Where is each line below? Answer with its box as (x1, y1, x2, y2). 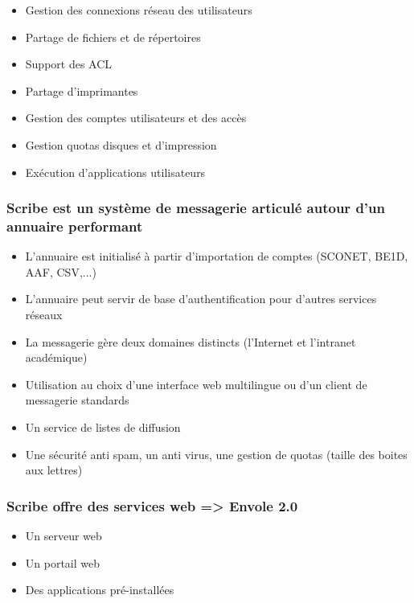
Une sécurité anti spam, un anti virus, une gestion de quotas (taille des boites (25, 445, 408, 462)
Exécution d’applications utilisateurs (25, 163, 206, 180)
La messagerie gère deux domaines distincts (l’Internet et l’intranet (25, 333, 356, 350)
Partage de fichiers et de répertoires (25, 28, 201, 45)
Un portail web (25, 554, 100, 571)
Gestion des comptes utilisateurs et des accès (25, 109, 247, 126)
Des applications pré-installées (25, 581, 174, 598)
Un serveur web (25, 527, 102, 544)
